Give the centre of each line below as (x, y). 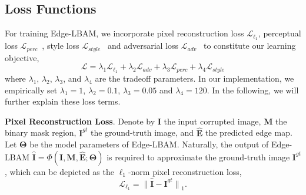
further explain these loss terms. (63, 101)
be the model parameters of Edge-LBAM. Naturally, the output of (149, 144)
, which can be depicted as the (59, 171)
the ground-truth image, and (142, 132)
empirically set (31, 90)
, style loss (61, 46)
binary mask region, (41, 132)
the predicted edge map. (249, 132)
